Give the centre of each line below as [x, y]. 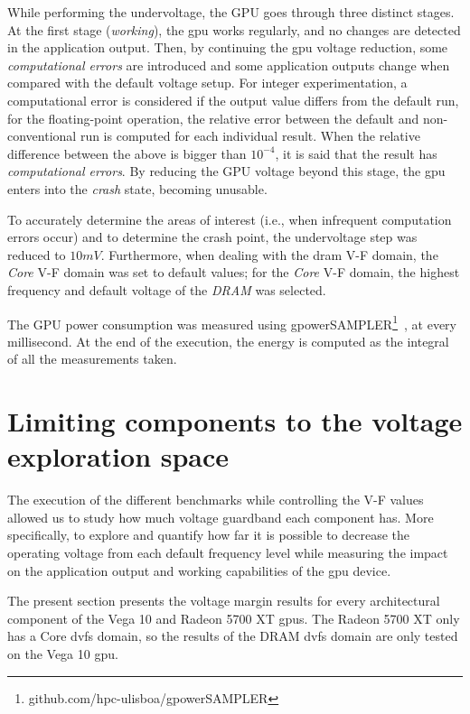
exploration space [118, 456]
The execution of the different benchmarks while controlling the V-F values [216, 500]
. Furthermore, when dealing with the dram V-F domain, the [269, 254]
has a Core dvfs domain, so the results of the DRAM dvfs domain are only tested [233, 636]
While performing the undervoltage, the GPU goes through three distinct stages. [231, 12]
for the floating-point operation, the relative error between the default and [213, 118]
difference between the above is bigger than [127, 153]
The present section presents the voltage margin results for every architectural [224, 601]
